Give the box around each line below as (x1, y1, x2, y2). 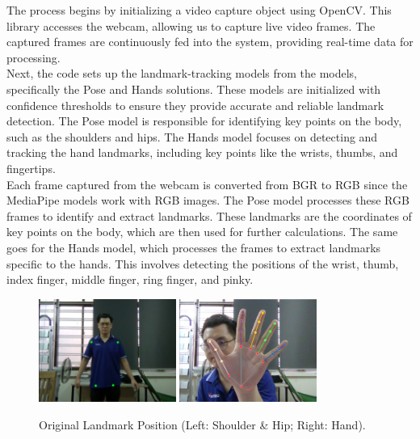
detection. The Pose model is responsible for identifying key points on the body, (6, 112, 402, 129)
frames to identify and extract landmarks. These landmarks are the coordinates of (6, 207, 412, 224)
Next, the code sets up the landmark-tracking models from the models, (6, 65, 358, 82)
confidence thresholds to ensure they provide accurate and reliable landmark (6, 96, 384, 113)
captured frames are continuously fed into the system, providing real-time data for (6, 33, 414, 50)
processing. (6, 49, 61, 65)
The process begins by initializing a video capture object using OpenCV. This (6, 2, 392, 18)
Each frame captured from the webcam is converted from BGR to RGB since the (6, 175, 408, 192)
